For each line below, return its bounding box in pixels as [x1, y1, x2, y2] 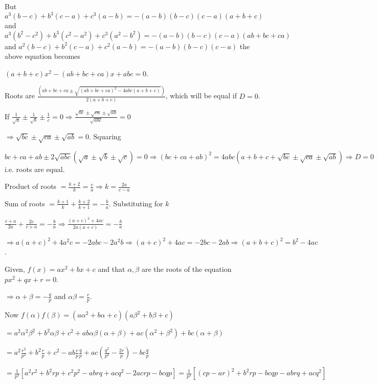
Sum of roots [5, 198, 45, 208]
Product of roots [5, 181, 57, 191]
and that [98, 264, 125, 274]
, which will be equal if [165, 90, 237, 101]
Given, [5, 264, 25, 274]
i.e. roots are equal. [5, 163, 65, 174]
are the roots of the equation [141, 264, 232, 274]
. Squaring [88, 131, 121, 141]
